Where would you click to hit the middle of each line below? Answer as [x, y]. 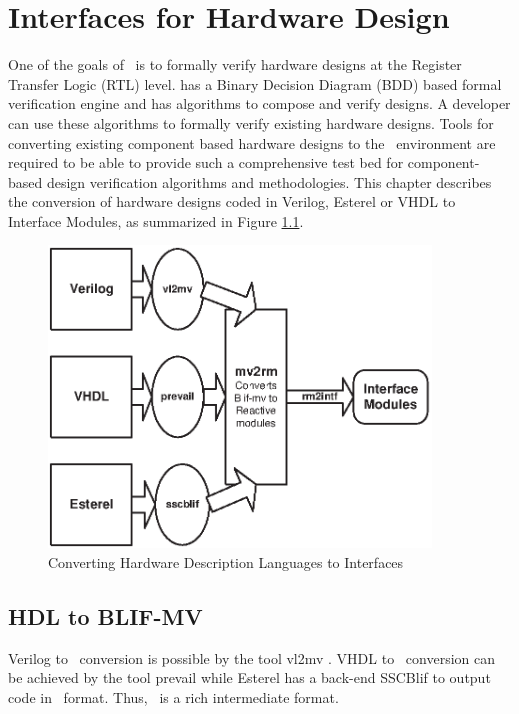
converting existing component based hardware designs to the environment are [252, 142]
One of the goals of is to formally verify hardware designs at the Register [235, 64]
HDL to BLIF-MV [105, 615]
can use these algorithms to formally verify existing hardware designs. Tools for [251, 122]
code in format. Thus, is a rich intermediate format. [173, 696]
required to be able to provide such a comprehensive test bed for [206, 162]
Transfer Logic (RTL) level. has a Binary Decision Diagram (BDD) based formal [255, 83]
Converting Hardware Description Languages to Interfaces [226, 561]
